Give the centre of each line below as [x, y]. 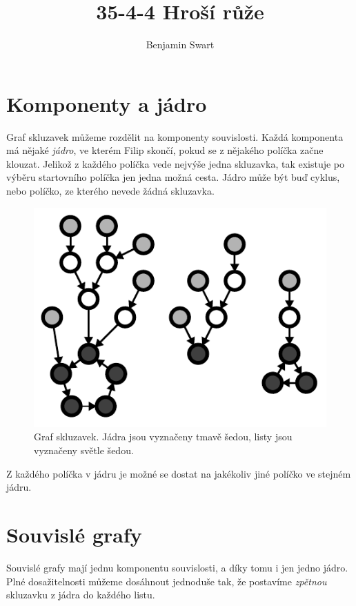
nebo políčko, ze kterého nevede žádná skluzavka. [110, 191]
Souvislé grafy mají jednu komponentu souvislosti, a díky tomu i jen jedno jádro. [177, 567]
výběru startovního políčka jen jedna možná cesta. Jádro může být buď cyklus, [173, 177]
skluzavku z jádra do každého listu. [81, 595]
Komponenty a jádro [107, 103]
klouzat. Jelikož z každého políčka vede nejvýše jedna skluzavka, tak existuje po [176, 163]
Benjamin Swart [180, 45]
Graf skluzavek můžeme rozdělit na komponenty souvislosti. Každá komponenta [175, 136]
